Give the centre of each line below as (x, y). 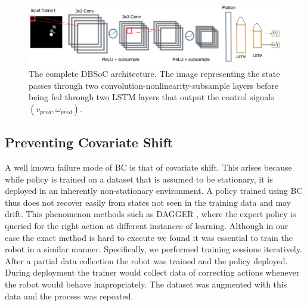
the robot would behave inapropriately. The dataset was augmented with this (146, 284)
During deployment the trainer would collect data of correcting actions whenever (152, 272)
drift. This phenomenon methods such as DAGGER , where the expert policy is (151, 214)
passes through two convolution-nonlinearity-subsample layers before (154, 85)
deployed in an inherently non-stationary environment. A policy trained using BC (154, 191)
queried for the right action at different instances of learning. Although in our (147, 225)
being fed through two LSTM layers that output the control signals (151, 97)
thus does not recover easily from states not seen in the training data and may (148, 202)
